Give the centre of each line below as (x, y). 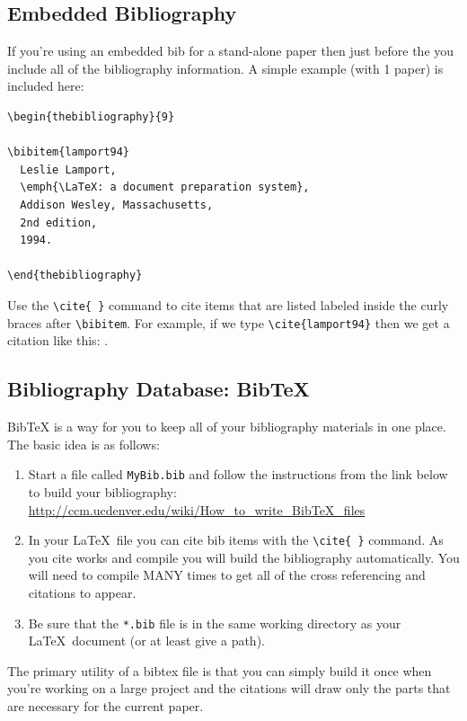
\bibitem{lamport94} (69, 152)
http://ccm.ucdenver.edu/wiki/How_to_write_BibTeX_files (197, 509)
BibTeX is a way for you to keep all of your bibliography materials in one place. (227, 427)
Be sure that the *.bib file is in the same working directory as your (215, 623)
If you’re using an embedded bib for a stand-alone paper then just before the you (231, 51)
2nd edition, (59, 223)
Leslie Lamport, (68, 169)
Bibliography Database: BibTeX (159, 389)
